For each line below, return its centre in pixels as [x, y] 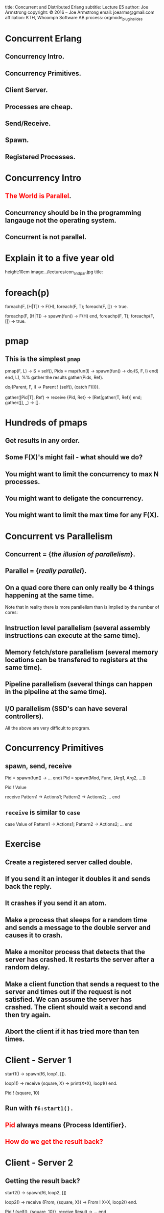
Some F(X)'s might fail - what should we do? [74, 457]
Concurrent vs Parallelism [59, 536]
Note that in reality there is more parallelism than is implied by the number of [82, 607]
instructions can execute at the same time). [73, 635]
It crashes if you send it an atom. [56, 903]
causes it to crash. [34, 935]
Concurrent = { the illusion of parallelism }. [70, 554]
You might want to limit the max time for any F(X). [82, 515]
